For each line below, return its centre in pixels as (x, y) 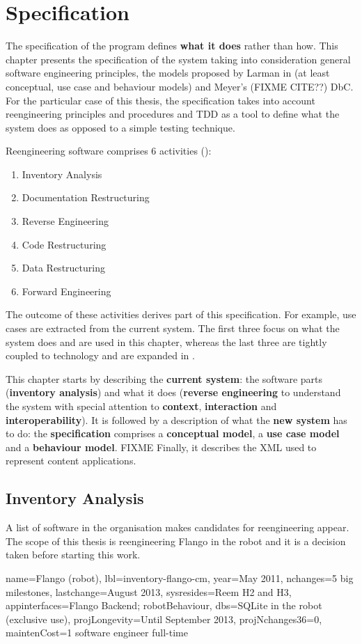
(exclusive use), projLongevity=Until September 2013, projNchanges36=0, (164, 619)
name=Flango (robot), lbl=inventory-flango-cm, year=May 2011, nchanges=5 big (180, 578)
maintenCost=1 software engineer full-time (97, 633)
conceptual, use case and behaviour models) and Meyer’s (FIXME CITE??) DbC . (180, 86)
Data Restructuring (63, 268)
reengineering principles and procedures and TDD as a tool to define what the (173, 114)
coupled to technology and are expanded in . (100, 355)
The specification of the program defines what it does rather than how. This (172, 46)
